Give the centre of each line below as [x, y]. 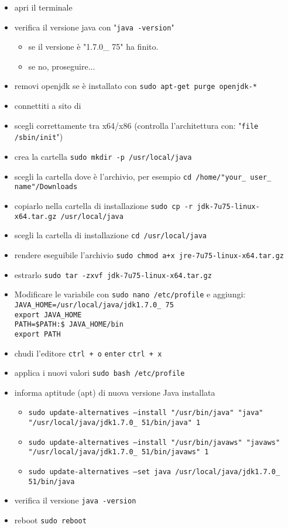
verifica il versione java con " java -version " [94, 27]
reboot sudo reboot [50, 520]
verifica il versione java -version [75, 500]
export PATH [37, 334]
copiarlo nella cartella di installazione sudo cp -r [104, 205]
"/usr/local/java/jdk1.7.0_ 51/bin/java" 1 [114, 423]
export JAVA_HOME [48, 315]
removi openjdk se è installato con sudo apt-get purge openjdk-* [136, 86]
